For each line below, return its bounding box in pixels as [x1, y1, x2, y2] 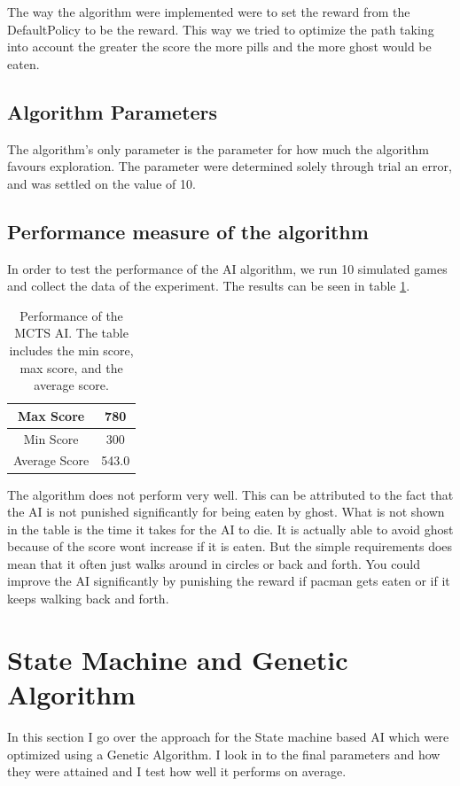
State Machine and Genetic [7, 641, 348, 677]
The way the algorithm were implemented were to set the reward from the [7, 3, 410, 20]
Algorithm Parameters [7, 97, 218, 125]
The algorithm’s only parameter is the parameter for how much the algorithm [7, 139, 430, 158]
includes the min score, [9, 340, 134, 359]
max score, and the [19, 358, 123, 377]
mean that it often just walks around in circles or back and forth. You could [7, 554, 420, 572]
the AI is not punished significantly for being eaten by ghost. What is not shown [7, 502, 445, 521]
